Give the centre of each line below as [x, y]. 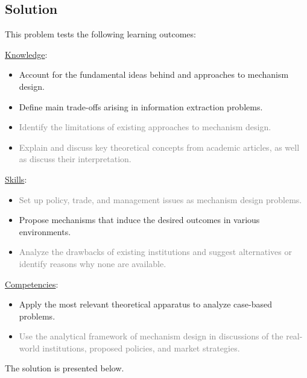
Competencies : [32, 284]
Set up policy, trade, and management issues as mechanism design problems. [160, 199]
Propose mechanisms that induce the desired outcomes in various [139, 220]
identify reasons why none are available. [93, 263]
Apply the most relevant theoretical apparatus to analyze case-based [146, 304]
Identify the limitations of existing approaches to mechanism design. [145, 127]
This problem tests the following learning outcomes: [100, 34]
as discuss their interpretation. [75, 159]
